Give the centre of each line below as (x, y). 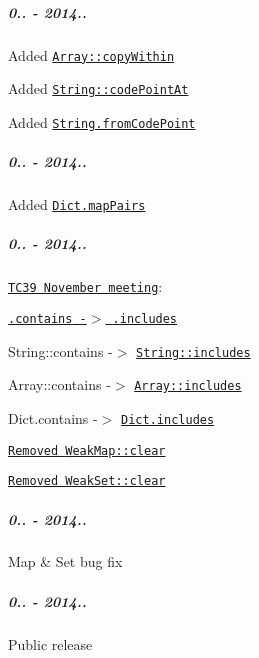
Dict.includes (168, 419)
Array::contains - (59, 384)
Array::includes (188, 386)
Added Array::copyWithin (91, 54)
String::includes (193, 352)
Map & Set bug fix (65, 561)
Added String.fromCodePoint (102, 121)
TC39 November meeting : (85, 286)
